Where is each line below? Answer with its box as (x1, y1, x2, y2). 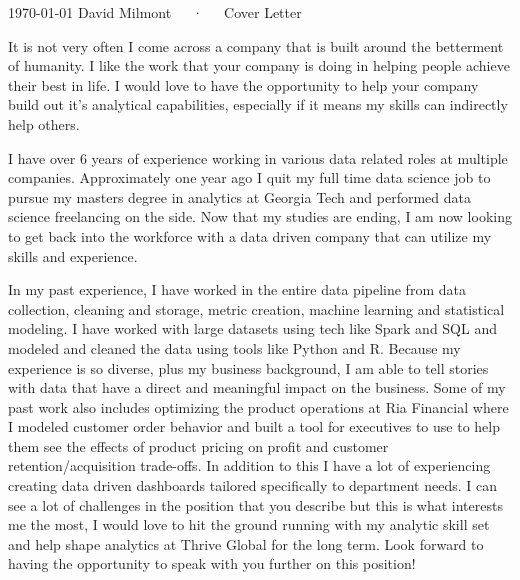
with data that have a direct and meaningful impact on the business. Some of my (8, 377, 506, 398)
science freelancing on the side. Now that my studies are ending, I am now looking (8, 206, 512, 227)
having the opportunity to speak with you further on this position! (8, 553, 416, 574)
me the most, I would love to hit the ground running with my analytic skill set (8, 514, 490, 535)
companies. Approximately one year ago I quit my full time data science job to (8, 167, 491, 188)
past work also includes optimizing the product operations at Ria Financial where (8, 396, 509, 417)
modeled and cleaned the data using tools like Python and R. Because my (8, 337, 461, 358)
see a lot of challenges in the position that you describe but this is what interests (8, 494, 503, 515)
